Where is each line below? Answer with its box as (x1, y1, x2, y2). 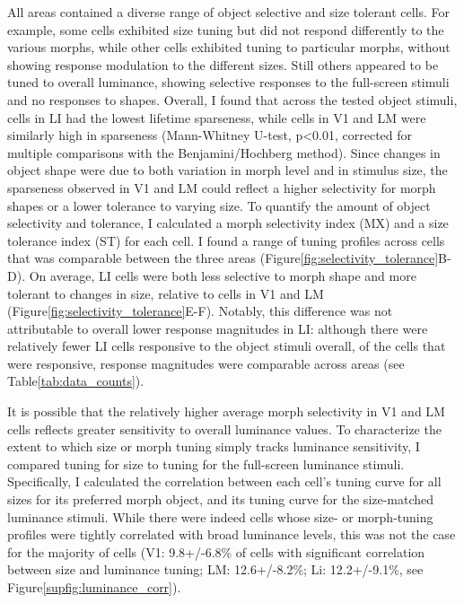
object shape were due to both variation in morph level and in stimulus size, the (7, 161, 448, 179)
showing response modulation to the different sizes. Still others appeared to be (7, 55, 439, 74)
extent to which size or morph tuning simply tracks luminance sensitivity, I (7, 437, 420, 456)
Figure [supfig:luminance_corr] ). (7, 578, 181, 596)
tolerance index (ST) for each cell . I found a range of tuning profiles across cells (7, 231, 445, 249)
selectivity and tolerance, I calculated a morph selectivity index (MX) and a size (7, 214, 449, 232)
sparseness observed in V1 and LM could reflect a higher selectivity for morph (7, 178, 436, 197)
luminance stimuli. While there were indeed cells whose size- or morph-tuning (7, 507, 433, 526)
